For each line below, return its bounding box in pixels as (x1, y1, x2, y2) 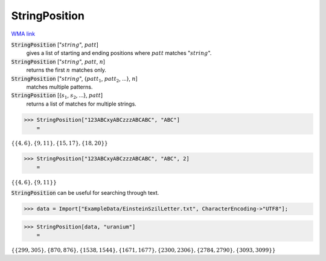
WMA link (11, 30, 36, 37)
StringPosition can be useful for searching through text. (11, 189, 159, 197)
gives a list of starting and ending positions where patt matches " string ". (26, 49, 212, 57)
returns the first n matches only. (26, 66, 107, 74)
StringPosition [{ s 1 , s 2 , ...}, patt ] (11, 92, 103, 101)
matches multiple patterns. (26, 83, 93, 90)
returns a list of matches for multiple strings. (26, 100, 137, 107)
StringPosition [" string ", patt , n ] (11, 58, 106, 65)
